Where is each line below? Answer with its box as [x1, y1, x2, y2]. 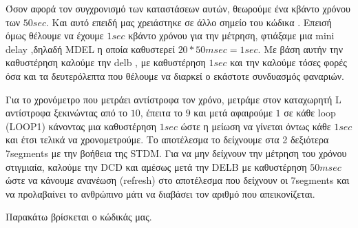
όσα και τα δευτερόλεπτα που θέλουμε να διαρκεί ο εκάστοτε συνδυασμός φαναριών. [6, 68, 344, 83]
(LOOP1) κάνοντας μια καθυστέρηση [6, 118, 157, 133]
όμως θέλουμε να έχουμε [6, 28, 104, 43]
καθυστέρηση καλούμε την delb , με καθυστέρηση [6, 55, 206, 70]
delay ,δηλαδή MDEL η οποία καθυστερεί [6, 41, 175, 56]
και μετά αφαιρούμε [193, 105, 273, 120]
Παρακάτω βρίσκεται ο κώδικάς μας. [6, 209, 152, 224]
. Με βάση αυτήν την [257, 41, 343, 56]
